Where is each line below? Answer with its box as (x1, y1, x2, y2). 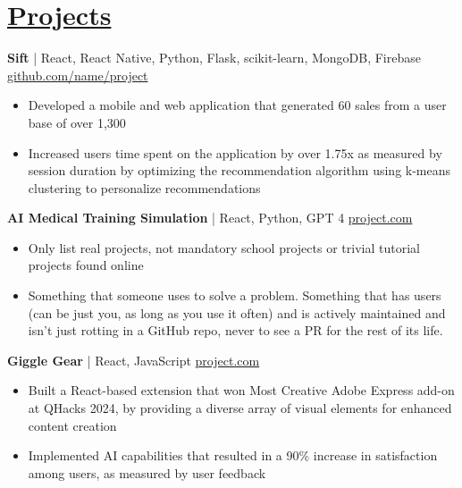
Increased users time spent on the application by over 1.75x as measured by (28, 143, 442, 162)
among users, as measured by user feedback (28, 463, 266, 482)
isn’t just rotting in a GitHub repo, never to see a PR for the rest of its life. (28, 321, 443, 340)
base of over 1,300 (28, 113, 126, 131)
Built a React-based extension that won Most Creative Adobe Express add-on (28, 381, 455, 400)
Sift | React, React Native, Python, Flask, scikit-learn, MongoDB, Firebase (7, 48, 421, 67)
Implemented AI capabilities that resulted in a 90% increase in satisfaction (28, 446, 438, 465)
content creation (28, 416, 117, 434)
